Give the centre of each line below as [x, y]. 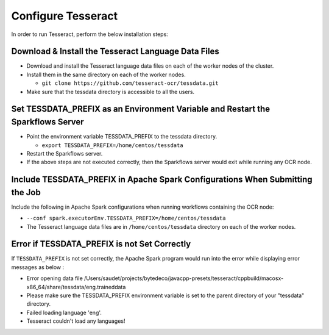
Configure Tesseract [65, 16]
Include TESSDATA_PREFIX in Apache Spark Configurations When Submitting [162, 180]
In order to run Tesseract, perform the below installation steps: [90, 34]
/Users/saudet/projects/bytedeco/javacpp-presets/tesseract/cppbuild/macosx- [184, 278]
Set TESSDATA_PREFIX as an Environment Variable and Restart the [141, 109]
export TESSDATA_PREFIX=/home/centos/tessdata [112, 145]
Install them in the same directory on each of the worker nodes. [106, 74]
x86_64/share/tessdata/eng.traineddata [76, 287]
